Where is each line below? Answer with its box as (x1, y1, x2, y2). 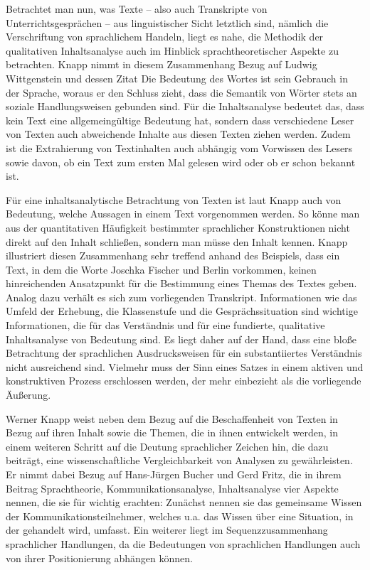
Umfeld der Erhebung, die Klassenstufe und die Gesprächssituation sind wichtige (6, 303, 358, 318)
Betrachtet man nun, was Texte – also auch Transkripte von (6, 1, 268, 16)
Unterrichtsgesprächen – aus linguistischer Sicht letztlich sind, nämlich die (6, 15, 329, 30)
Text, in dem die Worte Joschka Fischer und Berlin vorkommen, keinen (6, 262, 317, 276)
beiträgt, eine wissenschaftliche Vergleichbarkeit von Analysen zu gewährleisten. (6, 453, 353, 468)
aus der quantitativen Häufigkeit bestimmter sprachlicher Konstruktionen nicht (6, 220, 350, 235)
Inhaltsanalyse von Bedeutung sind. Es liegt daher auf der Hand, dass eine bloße (6, 331, 356, 346)
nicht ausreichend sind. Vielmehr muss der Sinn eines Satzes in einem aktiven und (6, 359, 364, 374)
